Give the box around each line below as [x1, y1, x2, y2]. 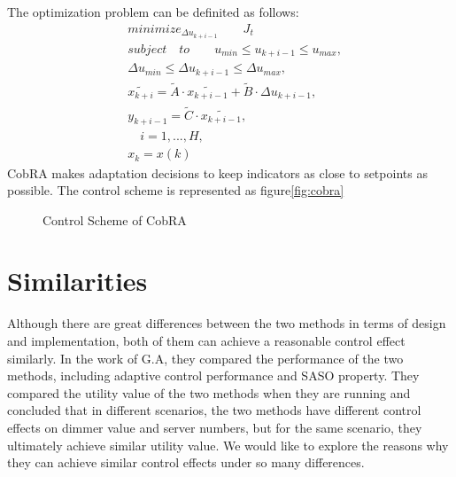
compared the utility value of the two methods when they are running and [7, 383, 411, 402]
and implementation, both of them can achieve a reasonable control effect [7, 332, 406, 349]
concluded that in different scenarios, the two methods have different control [7, 401, 421, 419]
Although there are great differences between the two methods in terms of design [7, 314, 446, 332]
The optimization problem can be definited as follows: [7, 3, 299, 20]
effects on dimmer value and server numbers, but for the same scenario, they [7, 418, 422, 436]
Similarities [7, 262, 148, 299]
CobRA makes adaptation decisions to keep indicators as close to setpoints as [7, 163, 428, 182]
